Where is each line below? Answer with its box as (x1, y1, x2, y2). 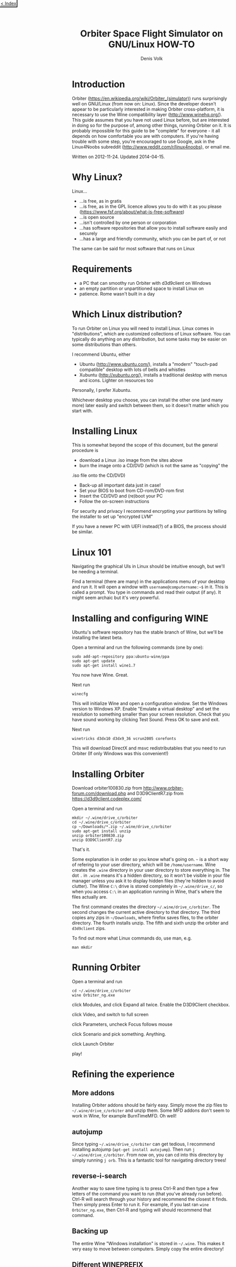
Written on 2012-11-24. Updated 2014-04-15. (72, 154, 165, 160)
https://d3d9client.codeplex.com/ (72, 796, 142, 802)
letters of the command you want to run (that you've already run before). (72, 1190, 223, 1197)
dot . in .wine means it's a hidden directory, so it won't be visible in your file (72, 872, 230, 879)
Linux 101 (72, 546, 112, 558)
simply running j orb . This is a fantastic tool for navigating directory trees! (72, 1157, 227, 1163)
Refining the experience (72, 1068, 175, 1080)
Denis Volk (140, 55, 163, 61)
